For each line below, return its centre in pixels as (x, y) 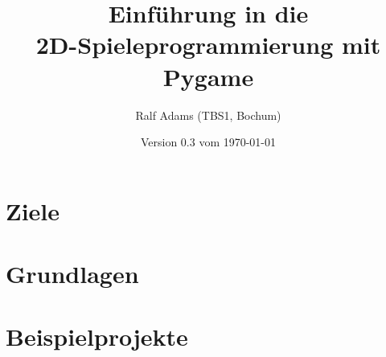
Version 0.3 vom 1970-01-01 (208, 142)
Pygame (208, 76)
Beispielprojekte (97, 336)
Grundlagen (72, 274)
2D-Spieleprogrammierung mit (208, 45)
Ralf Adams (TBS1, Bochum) (208, 115)
